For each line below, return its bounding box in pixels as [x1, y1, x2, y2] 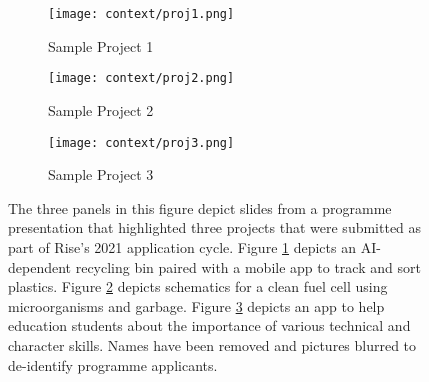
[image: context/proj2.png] [48, 71, 235, 86]
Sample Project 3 [48, 164, 154, 185]
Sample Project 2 [48, 99, 154, 120]
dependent [8, 256, 72, 277]
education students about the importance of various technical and [8, 315, 411, 336]
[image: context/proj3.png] [48, 135, 235, 150]
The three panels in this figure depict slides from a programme [8, 197, 392, 218]
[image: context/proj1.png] [48, 7, 235, 21]
